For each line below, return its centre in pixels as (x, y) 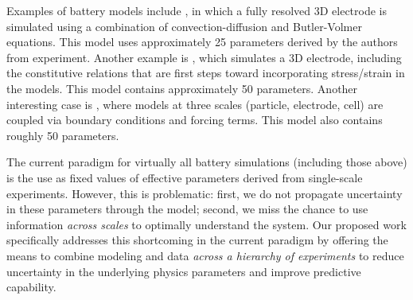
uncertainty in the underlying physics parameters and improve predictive (184, 271)
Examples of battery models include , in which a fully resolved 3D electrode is (197, 10)
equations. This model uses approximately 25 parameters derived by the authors (202, 42)
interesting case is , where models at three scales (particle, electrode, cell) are (195, 104)
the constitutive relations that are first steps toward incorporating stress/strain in (206, 73)
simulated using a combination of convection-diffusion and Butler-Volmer (184, 26)
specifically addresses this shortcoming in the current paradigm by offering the (197, 240)
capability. (31, 287)
